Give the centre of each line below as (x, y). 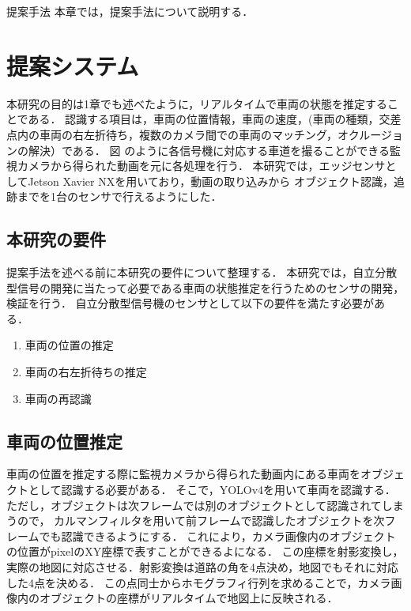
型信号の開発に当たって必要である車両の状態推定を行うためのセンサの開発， (205, 287)
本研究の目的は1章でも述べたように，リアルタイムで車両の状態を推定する (197, 103)
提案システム (73, 65)
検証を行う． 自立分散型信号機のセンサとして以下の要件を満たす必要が (190, 303)
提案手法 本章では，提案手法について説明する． (130, 11)
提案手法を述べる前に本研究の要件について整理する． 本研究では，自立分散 (202, 272)
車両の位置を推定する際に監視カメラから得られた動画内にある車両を (183, 474)
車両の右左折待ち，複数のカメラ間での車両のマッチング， (189, 134)
